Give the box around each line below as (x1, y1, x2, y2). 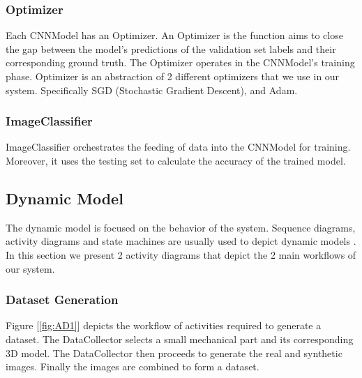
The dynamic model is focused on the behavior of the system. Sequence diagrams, (6, 220, 356, 234)
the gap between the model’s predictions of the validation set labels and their (6, 41, 336, 56)
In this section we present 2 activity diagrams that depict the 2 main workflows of (6, 247, 356, 262)
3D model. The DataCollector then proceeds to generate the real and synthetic (6, 345, 342, 360)
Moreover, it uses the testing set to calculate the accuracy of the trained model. (6, 153, 346, 167)
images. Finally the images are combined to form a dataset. (6, 359, 259, 374)
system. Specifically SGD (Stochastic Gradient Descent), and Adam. (6, 82, 298, 97)
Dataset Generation (6, 291, 119, 308)
